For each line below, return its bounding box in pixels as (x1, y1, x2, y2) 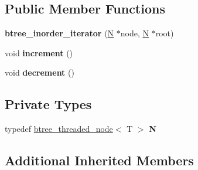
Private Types (5, 95, 92, 113)
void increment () (5, 46, 73, 59)
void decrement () (5, 66, 74, 79)
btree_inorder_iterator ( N (5, 27, 114, 39)
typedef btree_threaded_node (5, 123, 113, 135)
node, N (120, 27, 149, 39)
